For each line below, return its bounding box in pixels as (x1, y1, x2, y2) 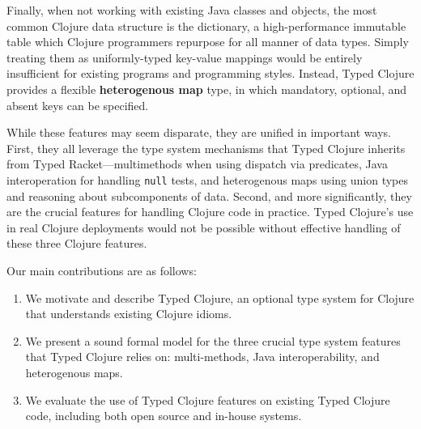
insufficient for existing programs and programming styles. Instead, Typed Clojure (6, 65, 415, 82)
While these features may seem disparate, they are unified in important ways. (6, 124, 391, 141)
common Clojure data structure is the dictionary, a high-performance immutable (6, 17, 406, 34)
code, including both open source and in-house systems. (25, 407, 302, 424)
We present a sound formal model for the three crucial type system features (25, 332, 401, 349)
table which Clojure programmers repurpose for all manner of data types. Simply (6, 33, 409, 50)
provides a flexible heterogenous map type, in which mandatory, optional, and (6, 80, 407, 97)
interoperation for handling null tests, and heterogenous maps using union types (6, 171, 408, 188)
